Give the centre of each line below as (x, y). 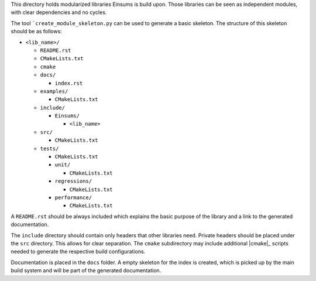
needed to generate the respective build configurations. (78, 252)
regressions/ (73, 181)
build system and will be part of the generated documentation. (86, 270)
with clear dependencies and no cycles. (59, 12)
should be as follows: (37, 32)
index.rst (69, 83)
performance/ (73, 197)
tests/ (49, 148)
